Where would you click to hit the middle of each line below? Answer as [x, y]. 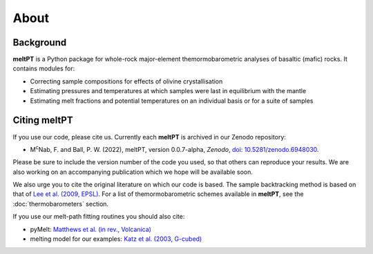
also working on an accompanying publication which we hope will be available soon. [133, 172]
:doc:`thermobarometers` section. [61, 204]
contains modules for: [44, 68]
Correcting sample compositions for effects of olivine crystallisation [126, 81]
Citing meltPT [43, 120]
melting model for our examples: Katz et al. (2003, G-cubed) [116, 239]
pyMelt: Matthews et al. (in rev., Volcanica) [91, 229]
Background [40, 42]
